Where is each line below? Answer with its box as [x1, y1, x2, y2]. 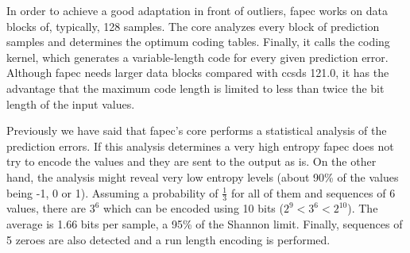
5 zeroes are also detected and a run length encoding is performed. [6, 231, 331, 247]
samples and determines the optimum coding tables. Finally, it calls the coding [6, 33, 390, 50]
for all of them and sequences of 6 [230, 184, 396, 201]
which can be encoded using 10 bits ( [103, 200, 284, 217]
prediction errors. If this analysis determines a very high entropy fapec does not [6, 137, 394, 154]
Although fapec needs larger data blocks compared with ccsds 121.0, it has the [6, 64, 389, 81]
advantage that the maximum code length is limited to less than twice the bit [6, 79, 385, 96]
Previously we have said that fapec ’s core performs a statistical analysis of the [6, 122, 387, 139]
